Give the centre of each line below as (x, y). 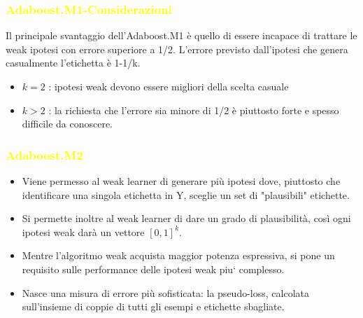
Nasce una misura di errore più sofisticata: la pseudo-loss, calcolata (165, 292)
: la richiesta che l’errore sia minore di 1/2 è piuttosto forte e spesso (194, 110)
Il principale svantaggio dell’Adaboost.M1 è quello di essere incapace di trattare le (181, 35)
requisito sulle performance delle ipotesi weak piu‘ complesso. (153, 269)
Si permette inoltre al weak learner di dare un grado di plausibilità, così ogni (186, 218)
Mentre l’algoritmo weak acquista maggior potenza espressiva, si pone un (178, 255)
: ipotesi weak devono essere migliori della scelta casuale (169, 86)
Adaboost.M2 (44, 154)
